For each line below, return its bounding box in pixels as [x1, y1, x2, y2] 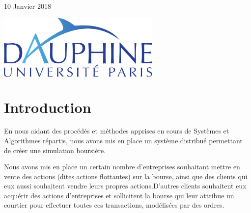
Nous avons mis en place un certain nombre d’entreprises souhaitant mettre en [4, 161, 240, 172]
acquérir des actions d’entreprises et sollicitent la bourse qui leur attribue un [4, 190, 234, 200]
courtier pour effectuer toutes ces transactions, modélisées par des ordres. [4, 200, 224, 210]
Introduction [4, 97, 91, 117]
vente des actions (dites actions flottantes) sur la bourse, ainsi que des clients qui [4, 171, 248, 181]
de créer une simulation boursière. [4, 145, 106, 155]
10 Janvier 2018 [4, 1, 51, 11]
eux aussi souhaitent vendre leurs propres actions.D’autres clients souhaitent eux [4, 181, 247, 191]
